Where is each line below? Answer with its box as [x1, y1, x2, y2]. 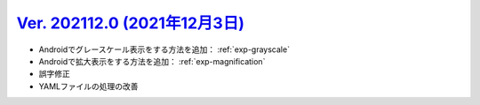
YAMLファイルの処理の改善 [38, 80, 139, 92]
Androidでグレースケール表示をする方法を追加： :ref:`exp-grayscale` [38, 44, 291, 55]
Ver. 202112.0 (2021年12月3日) [16, 13, 244, 33]
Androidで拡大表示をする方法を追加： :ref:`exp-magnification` [38, 56, 266, 66]
